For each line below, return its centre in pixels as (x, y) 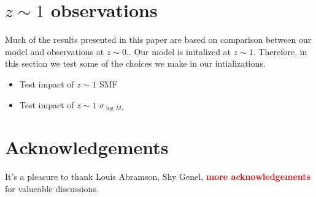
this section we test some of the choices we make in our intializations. (135, 63)
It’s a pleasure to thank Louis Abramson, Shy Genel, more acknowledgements (158, 177)
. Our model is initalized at (180, 51)
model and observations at (55, 51)
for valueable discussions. (52, 188)
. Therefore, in (280, 51)
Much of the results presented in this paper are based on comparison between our (158, 39)
